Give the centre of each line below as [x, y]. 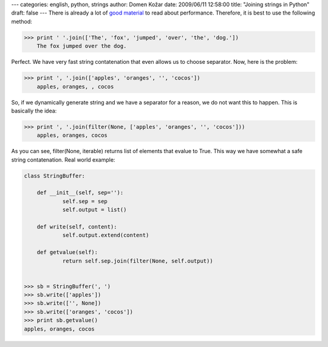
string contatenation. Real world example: [63, 160]
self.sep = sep [85, 201]
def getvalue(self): [67, 253]
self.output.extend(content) [106, 235]
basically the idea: [34, 111]
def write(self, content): [77, 227]
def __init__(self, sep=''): [80, 193]
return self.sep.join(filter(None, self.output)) [138, 261]
